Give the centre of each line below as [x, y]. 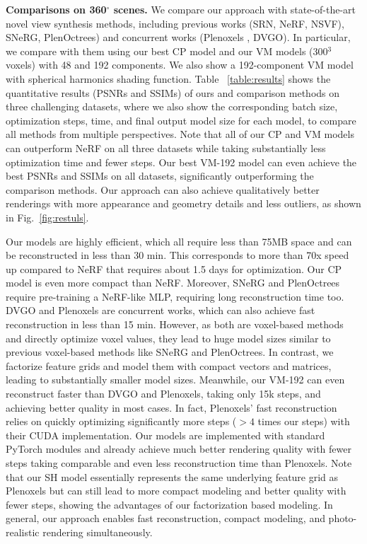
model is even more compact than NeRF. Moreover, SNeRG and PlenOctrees [173, 283]
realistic [23, 532]
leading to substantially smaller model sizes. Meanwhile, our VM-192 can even [175, 380]
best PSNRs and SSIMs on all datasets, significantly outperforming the [160, 176]
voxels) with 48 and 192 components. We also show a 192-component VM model [180, 65]
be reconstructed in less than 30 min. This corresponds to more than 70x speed [177, 255]
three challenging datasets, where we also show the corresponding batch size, [172, 106]
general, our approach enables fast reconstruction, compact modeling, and [165, 518]
